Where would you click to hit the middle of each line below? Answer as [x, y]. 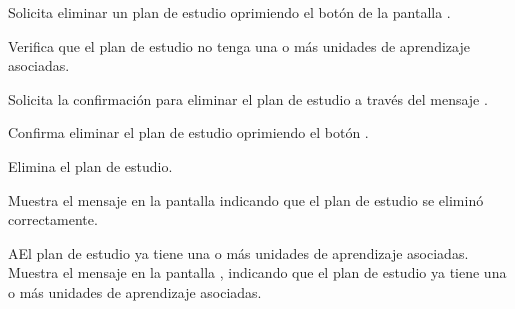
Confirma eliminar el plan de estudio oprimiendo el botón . [188, 132]
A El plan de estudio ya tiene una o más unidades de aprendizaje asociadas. [238, 252]
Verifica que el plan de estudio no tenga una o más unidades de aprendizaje [239, 45]
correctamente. [53, 219]
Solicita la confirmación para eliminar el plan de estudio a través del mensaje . [248, 98]
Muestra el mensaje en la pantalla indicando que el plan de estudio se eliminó [246, 199]
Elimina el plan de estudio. [90, 165]
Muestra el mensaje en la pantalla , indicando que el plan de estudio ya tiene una [257, 272]
